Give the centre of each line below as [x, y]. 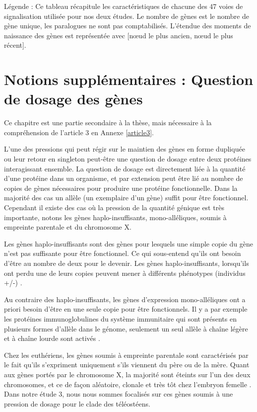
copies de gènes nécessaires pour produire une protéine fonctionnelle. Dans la [121, 188]
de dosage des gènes [73, 99]
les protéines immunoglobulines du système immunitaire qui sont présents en [120, 318]
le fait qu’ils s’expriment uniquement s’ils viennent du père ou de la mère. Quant [127, 365]
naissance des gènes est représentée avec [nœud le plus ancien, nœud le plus [119, 35]
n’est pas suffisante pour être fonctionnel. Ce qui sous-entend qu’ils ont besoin [123, 253]
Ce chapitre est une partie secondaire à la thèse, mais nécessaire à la [108, 123]
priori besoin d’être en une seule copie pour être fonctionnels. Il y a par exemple [126, 309]
